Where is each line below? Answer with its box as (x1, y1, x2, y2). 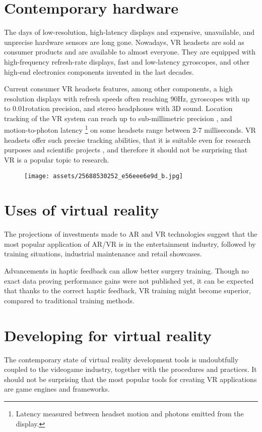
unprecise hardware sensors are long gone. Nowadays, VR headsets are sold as (4, 36, 244, 47)
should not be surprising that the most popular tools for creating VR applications (4, 373, 257, 384)
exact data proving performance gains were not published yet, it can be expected (4, 275, 254, 286)
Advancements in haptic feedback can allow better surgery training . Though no (4, 265, 249, 276)
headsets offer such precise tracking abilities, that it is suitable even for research (4, 134, 251, 145)
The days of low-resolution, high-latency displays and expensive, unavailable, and (4, 27, 255, 37)
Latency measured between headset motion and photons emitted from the (16, 408, 244, 418)
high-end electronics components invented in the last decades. (4, 66, 194, 77)
